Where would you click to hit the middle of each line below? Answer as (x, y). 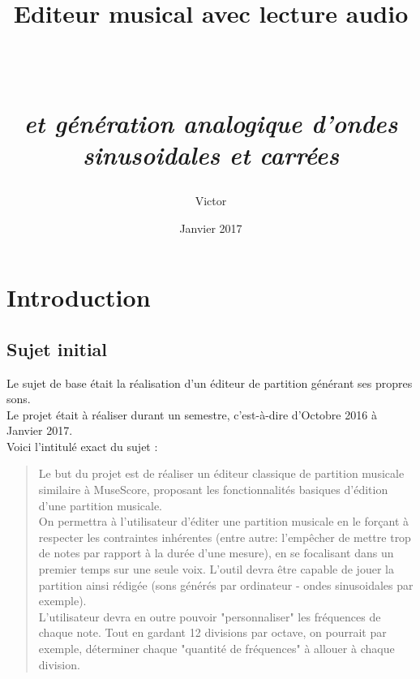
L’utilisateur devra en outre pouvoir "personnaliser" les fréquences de (210, 616)
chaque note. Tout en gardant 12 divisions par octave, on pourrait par (212, 632)
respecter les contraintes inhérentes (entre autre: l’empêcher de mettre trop (225, 537)
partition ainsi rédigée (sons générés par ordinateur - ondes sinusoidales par (226, 584)
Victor (211, 200)
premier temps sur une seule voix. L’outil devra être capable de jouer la (216, 569)
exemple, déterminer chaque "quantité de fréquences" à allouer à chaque (216, 649)
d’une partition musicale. (100, 505)
